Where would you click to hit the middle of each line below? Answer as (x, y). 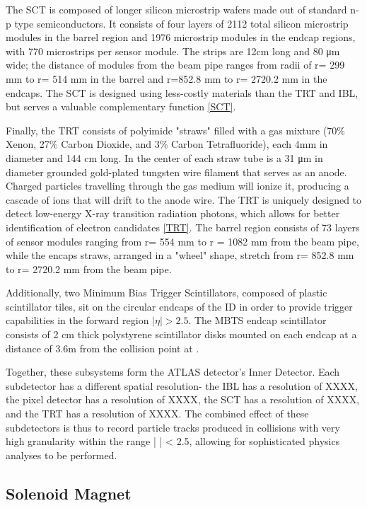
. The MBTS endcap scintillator (257, 320)
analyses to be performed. (62, 455)
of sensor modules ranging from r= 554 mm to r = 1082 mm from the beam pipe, (182, 241)
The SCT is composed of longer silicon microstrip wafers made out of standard (176, 9)
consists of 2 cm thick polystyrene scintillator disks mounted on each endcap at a (181, 334)
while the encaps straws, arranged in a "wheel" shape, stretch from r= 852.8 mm (180, 255)
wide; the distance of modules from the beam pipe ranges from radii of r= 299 (175, 65)
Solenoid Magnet (69, 493)
